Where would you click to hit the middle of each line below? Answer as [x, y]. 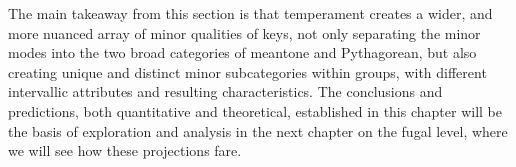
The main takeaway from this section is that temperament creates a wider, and [250, 13]
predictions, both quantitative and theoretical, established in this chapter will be [255, 110]
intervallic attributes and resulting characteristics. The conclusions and [225, 91]
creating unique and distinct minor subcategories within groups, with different [247, 71]
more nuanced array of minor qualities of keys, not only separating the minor [244, 32]
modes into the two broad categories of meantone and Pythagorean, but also [242, 52]
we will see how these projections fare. [125, 150]
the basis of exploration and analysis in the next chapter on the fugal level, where [258, 130]
